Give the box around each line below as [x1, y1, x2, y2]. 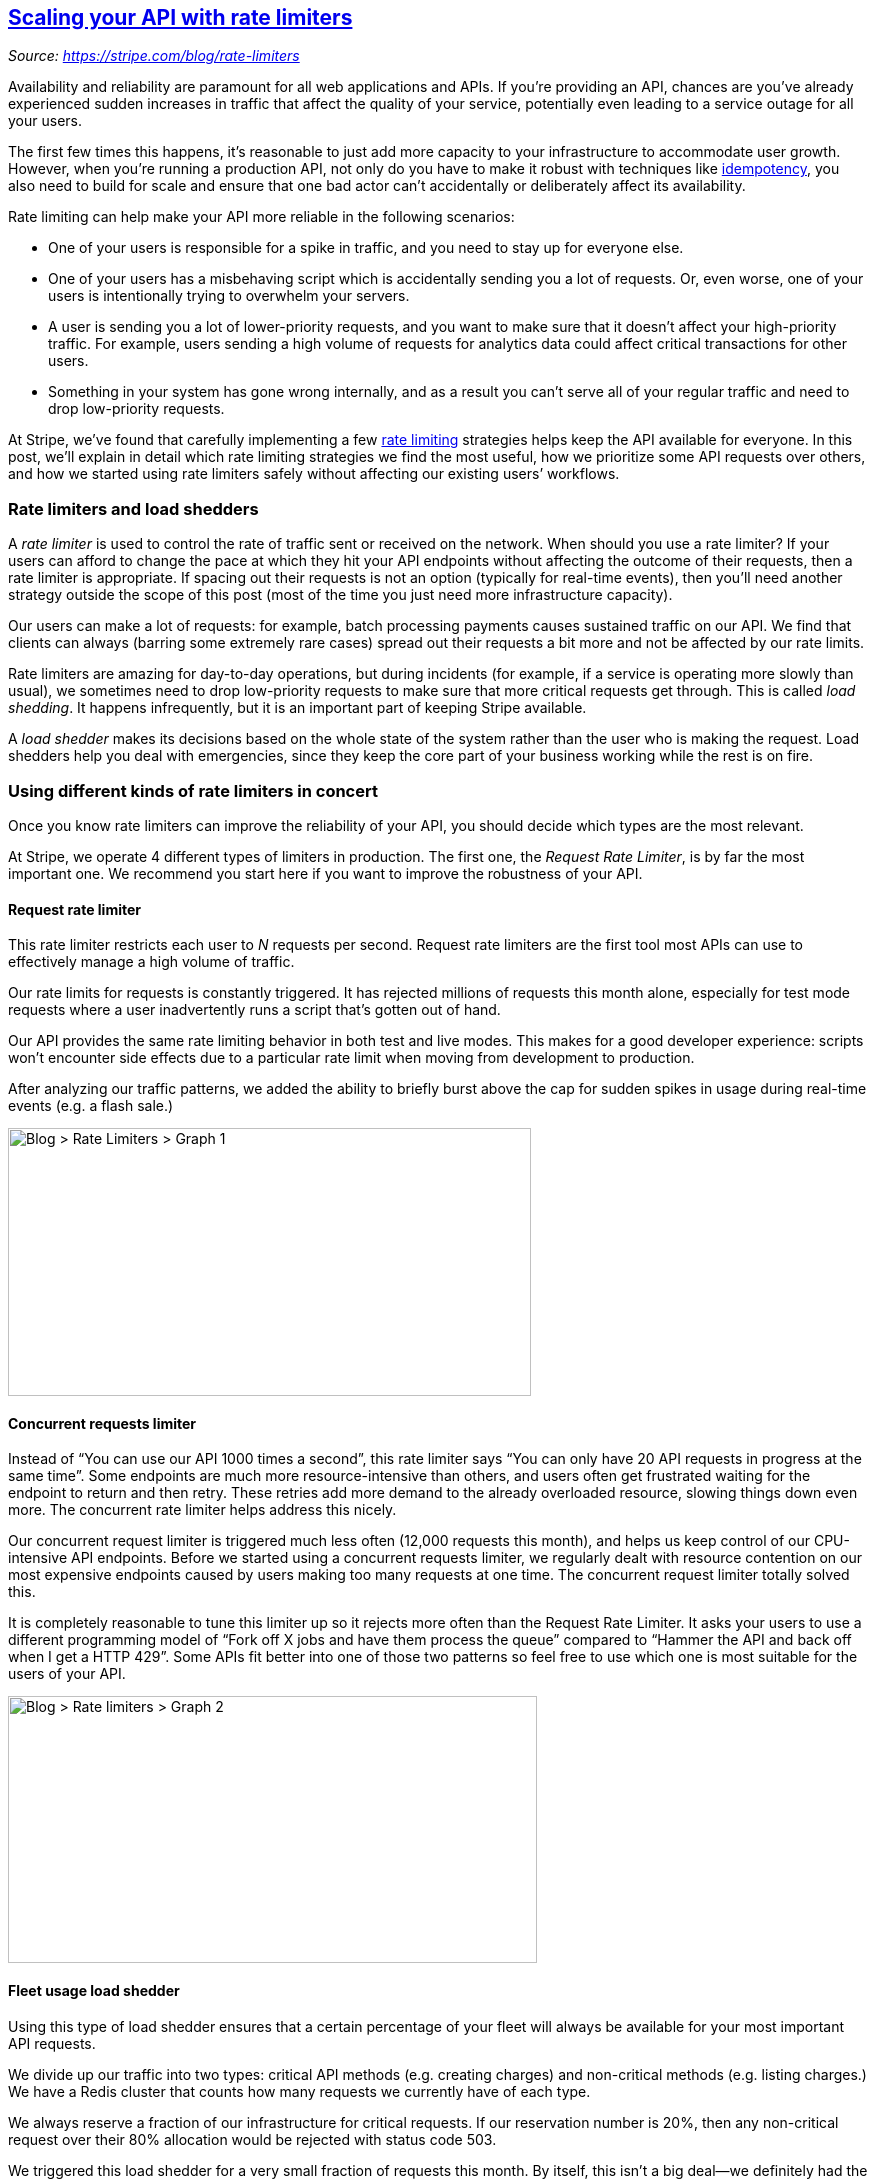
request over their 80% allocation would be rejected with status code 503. [8, 2130, 497, 2148]
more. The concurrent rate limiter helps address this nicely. [8, 1501, 397, 1519]
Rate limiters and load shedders [8, 498, 259, 519]
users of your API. [8, 1665, 126, 1683]
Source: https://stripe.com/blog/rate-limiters [8, 47, 300, 65]
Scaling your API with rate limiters [8, 5, 353, 30]
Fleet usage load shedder [8, 1981, 180, 1999]
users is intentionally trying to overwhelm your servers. [48, 287, 410, 305]
